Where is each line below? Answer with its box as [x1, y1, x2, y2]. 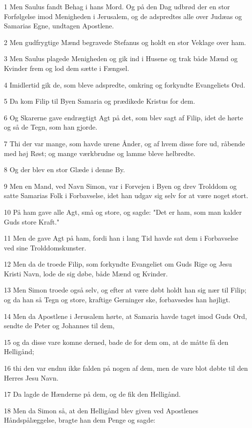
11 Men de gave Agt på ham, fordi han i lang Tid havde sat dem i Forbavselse [4, 233, 238, 243]
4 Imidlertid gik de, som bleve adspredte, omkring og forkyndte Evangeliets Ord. [4, 79, 246, 90]
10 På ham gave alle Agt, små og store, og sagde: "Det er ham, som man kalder [4, 206, 242, 217]
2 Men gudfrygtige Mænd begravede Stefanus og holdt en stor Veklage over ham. [4, 37, 246, 47]
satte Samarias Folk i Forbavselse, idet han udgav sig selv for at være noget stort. [4, 190, 249, 201]
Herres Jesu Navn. [4, 372, 59, 383]
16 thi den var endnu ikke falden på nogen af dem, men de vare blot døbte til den [4, 363, 248, 373]
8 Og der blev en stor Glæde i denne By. [4, 164, 125, 175]
